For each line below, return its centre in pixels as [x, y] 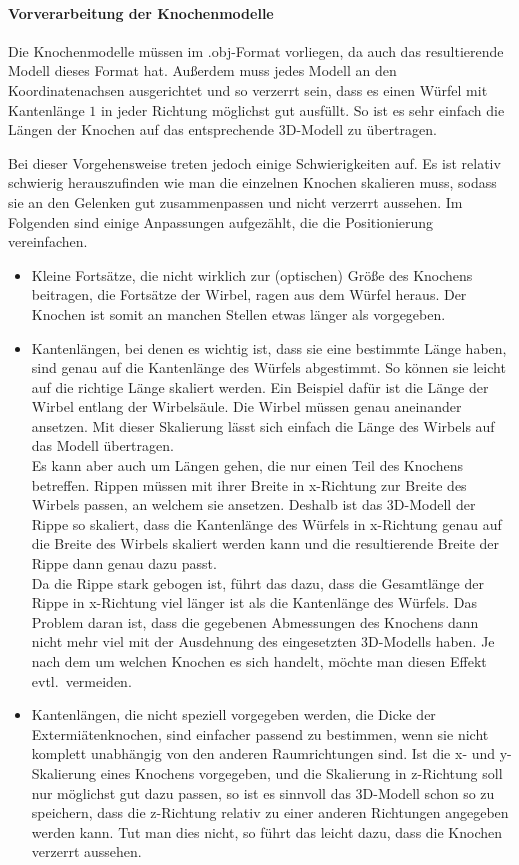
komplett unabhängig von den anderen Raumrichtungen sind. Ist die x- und [263, 753]
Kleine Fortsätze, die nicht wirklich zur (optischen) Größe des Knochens [252, 274]
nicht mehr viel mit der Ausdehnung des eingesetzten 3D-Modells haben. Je [263, 641]
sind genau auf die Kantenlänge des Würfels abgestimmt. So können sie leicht [268, 367]
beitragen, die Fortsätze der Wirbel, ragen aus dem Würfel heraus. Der [249, 294]
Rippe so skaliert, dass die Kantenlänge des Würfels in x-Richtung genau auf [266, 523]
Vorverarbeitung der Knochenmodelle [141, 12]
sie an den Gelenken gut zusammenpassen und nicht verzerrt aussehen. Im [235, 201]
